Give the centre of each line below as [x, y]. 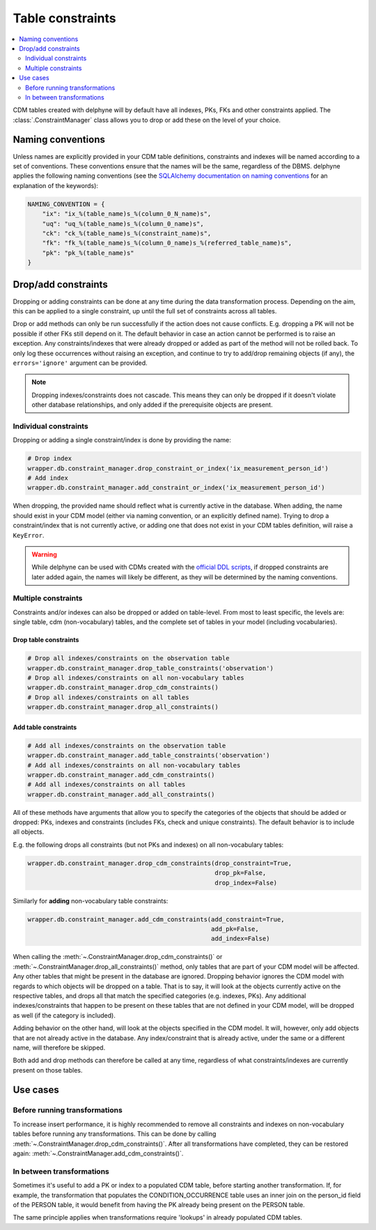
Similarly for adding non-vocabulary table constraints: [91, 901]
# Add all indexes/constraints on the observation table [127, 746]
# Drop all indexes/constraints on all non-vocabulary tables [136, 678]
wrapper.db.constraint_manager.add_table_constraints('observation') [149, 755]
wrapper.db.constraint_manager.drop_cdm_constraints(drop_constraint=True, [160, 863]
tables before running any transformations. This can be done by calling [115, 1134]
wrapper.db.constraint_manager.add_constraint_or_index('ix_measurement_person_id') [176, 488]
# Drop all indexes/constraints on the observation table [128, 659]
